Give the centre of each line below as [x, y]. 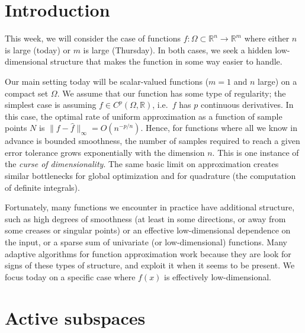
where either [267, 38]
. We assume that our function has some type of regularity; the [171, 93]
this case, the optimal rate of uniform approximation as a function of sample [144, 116]
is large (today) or [38, 49]
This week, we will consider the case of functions [93, 38]
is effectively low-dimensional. [218, 276]
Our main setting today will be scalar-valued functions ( [107, 81]
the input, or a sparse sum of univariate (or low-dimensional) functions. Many [146, 242]
